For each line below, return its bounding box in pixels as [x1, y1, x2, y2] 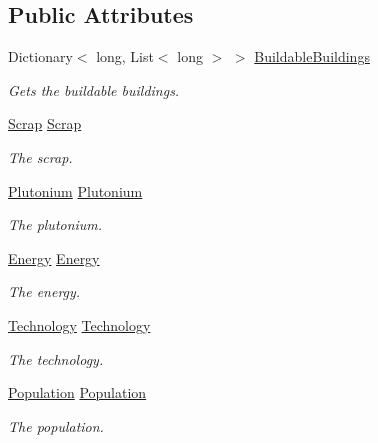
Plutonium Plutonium [8, 180, 143, 201]
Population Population [8, 382, 147, 403]
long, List [96, 46, 154, 67]
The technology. [8, 348, 104, 369]
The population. [8, 415, 104, 436]
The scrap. [8, 146, 73, 167]
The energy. [8, 281, 81, 302]
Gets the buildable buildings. [8, 79, 180, 100]
